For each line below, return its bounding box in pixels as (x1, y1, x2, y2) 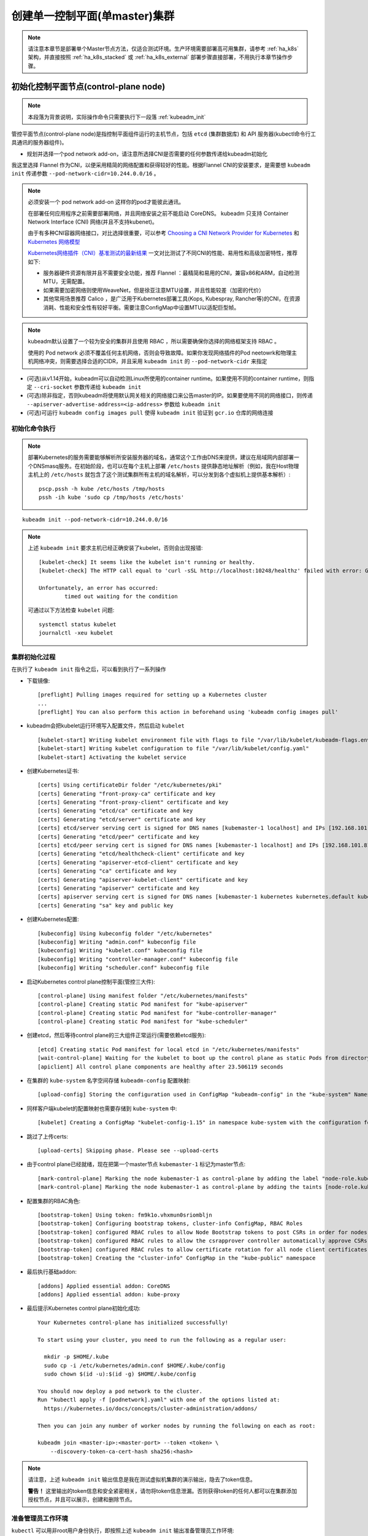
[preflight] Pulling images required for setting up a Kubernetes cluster (37, 691, 267, 699)
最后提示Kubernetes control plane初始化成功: (26, 1304, 141, 1312)
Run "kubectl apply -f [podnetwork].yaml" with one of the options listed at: (37, 1397, 280, 1403)
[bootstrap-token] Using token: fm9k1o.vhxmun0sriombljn (37, 1211, 213, 1218)
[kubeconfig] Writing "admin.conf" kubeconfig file (37, 938, 196, 946)
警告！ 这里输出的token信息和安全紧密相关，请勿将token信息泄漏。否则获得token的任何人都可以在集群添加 (28, 1487, 297, 1494)
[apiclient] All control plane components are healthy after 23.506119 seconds (37, 1063, 283, 1070)
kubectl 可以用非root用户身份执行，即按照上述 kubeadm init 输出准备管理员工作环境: (11, 1527, 234, 1534)
